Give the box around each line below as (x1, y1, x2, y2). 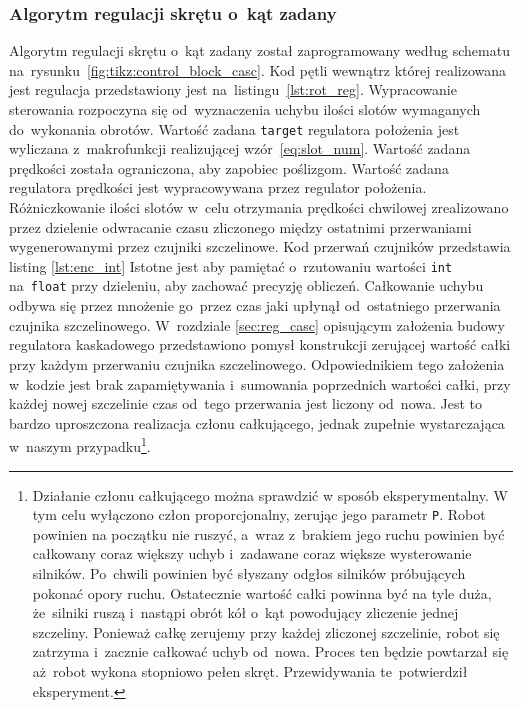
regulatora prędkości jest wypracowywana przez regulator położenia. (9, 177, 427, 198)
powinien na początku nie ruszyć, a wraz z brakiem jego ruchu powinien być (32, 523, 505, 544)
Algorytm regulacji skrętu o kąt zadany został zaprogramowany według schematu (9, 40, 510, 61)
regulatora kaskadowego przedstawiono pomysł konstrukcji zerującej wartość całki (9, 334, 511, 355)
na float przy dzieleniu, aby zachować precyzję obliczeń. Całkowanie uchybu (9, 275, 484, 296)
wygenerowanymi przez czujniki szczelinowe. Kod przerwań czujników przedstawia (9, 236, 511, 257)
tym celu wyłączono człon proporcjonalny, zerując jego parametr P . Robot (32, 504, 486, 525)
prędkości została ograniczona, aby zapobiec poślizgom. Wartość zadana (9, 157, 449, 178)
